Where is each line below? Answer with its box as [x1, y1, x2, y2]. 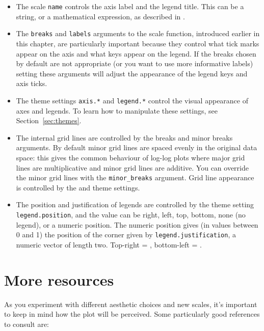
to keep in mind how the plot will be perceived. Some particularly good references [4, 309, 260, 319]
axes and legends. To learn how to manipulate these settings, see [16, 105, 218, 116]
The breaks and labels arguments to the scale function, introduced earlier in [16, 28, 260, 39]
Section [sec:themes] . [16, 115, 82, 126]
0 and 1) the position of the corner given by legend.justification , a [16, 229, 236, 240]
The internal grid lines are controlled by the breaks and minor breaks [16, 132, 233, 143]
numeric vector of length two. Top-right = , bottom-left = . [16, 239, 202, 250]
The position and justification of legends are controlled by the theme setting [16, 199, 254, 210]
